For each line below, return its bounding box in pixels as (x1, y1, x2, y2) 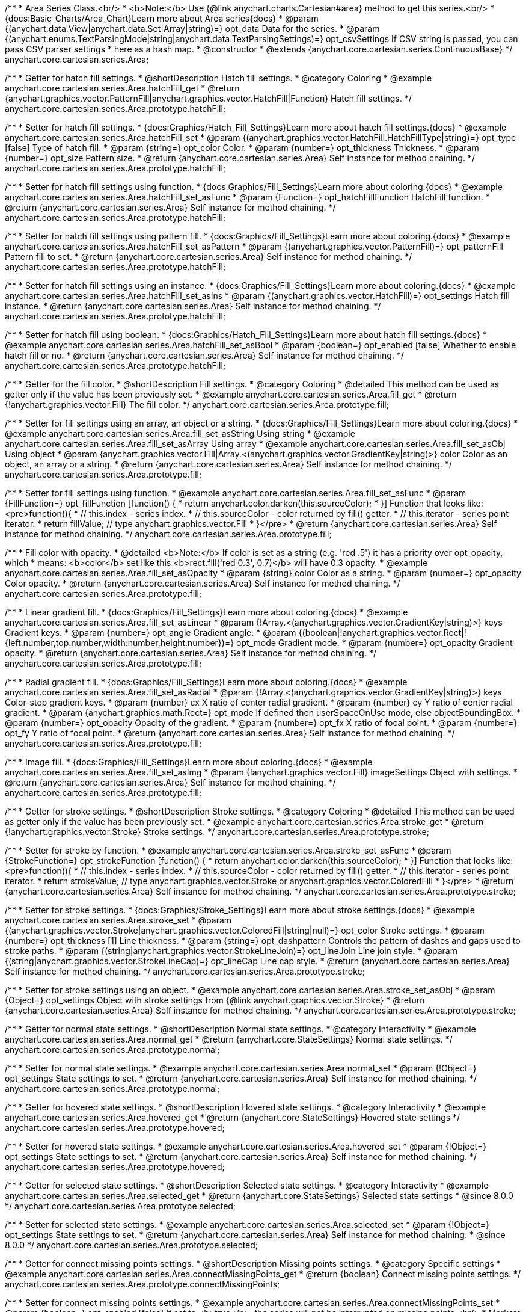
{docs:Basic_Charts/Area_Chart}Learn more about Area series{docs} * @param (5, 13, 319, 23)
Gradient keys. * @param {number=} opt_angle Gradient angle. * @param (5, 627, 296, 638)
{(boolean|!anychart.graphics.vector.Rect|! (298, 627, 466, 638)
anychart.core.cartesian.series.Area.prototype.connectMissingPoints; (5, 1279, 280, 1289)
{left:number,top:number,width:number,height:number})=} (5, 638, 234, 648)
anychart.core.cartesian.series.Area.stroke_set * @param (5, 915, 232, 925)
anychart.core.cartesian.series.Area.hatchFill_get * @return (5, 83, 240, 93)
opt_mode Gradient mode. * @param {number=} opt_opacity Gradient (236, 638, 513, 648)
